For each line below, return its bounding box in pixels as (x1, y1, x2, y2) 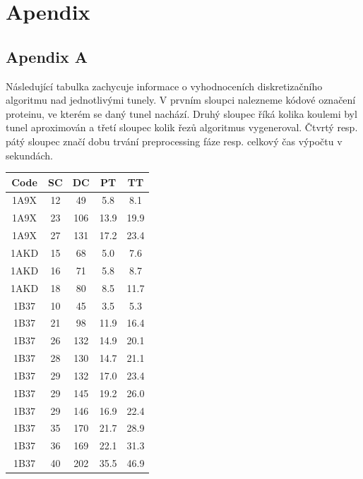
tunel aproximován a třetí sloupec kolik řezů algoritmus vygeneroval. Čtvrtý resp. (6, 120, 358, 135)
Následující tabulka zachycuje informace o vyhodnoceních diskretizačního (6, 78, 323, 93)
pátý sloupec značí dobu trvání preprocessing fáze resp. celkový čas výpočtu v (6, 133, 343, 148)
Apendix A (6, 45, 88, 67)
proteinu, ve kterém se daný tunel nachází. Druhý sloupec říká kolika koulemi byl (6, 106, 357, 121)
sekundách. (6, 147, 53, 162)
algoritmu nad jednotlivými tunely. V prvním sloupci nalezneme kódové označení (6, 92, 356, 107)
